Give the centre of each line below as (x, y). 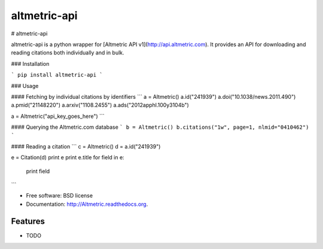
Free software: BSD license (59, 196)
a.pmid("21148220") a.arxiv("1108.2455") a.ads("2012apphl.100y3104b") (100, 105)
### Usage (25, 86)
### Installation (30, 63)
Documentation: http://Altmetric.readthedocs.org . (87, 204)
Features (28, 221)
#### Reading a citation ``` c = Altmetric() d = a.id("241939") (86, 146)
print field (38, 171)
